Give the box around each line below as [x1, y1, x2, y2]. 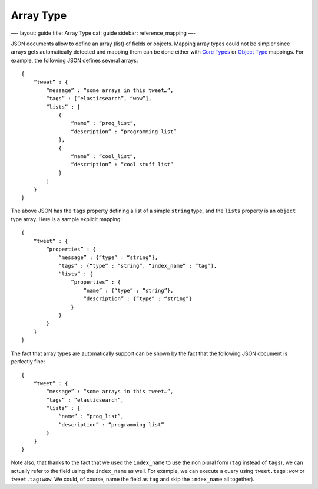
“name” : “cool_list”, [71, 153, 137, 160]
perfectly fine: [11, 358, 45, 365]
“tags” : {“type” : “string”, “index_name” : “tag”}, [58, 262, 217, 269]
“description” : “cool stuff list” [71, 161, 174, 168]
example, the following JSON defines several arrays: [11, 57, 138, 64]
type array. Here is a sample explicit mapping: [11, 215, 122, 222]
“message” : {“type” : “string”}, [58, 254, 158, 261]
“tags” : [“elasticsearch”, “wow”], [46, 95, 153, 102]
